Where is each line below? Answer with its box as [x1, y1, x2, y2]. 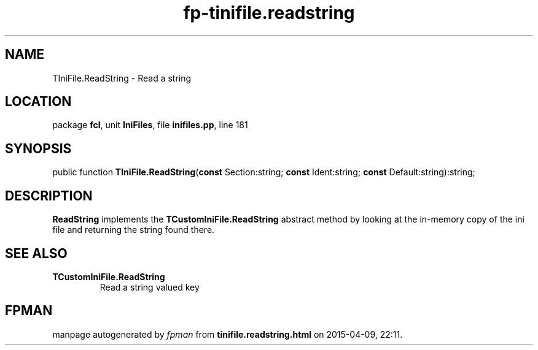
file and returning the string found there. [52, 224, 215, 235]
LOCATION [5, 94, 72, 110]
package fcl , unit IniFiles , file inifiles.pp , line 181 [52, 120, 248, 131]
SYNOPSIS [5, 140, 72, 156]
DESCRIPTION [5, 188, 93, 204]
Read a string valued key [99, 281, 200, 292]
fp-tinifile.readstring [183, 2, 355, 23]
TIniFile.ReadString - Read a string [52, 72, 192, 83]
